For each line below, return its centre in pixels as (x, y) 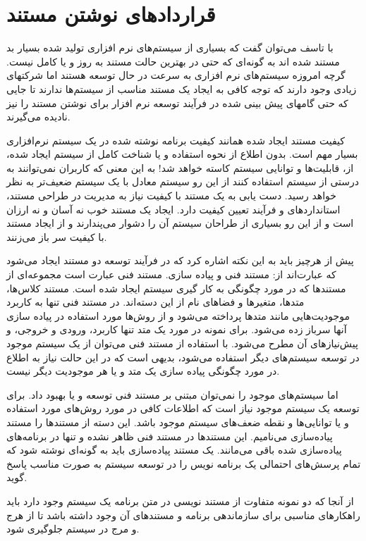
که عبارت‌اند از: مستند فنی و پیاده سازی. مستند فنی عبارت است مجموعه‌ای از (171, 274)
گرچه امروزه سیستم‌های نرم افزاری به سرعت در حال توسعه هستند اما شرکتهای (176, 75)
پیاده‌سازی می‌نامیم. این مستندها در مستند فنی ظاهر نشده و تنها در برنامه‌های (170, 436)
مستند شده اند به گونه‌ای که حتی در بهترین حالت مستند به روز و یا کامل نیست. (173, 61)
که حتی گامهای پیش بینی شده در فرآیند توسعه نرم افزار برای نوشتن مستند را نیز (177, 102)
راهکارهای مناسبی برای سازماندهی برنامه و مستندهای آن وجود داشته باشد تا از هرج (183, 515)
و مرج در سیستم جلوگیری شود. (73, 529)
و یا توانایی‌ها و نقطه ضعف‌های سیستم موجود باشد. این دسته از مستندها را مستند (178, 422)
